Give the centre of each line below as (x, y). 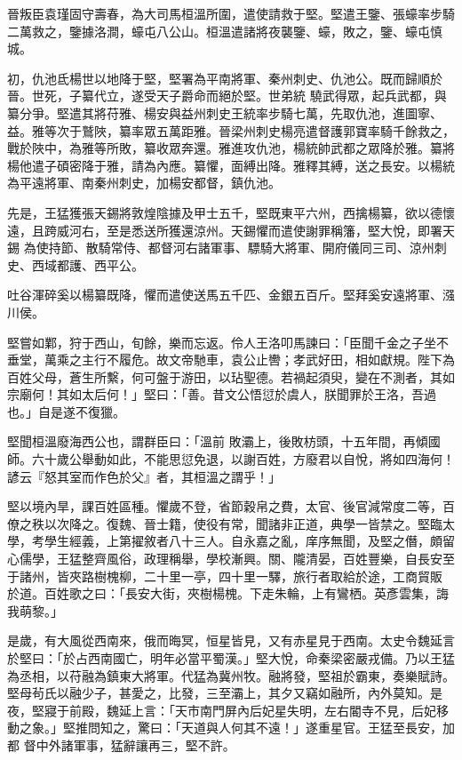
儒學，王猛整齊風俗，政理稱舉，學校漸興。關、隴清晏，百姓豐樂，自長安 (231, 559)
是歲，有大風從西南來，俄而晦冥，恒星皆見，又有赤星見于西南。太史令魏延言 (231, 640)
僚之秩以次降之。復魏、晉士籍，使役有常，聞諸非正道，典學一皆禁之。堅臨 (225, 523)
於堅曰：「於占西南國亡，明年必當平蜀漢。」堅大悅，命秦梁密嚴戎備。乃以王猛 (231, 658)
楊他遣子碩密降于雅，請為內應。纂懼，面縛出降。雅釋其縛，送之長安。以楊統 (231, 165)
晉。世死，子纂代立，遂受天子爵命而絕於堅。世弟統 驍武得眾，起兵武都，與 (227, 96)
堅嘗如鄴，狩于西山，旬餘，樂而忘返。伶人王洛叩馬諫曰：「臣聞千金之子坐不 (228, 342)
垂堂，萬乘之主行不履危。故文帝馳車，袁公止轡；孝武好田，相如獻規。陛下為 (231, 360)
